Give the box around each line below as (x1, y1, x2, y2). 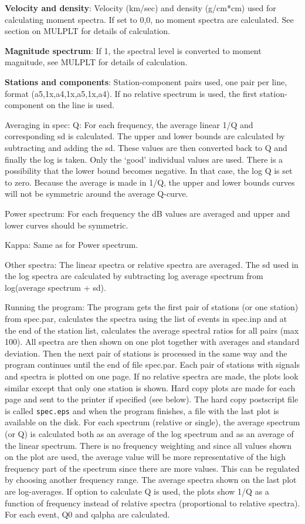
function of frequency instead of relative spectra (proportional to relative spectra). (5, 496, 300, 509)
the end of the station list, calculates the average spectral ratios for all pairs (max (5, 324, 299, 336)
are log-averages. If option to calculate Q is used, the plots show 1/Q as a (5, 485, 269, 498)
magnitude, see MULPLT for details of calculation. (5, 56, 188, 68)
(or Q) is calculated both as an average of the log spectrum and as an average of (5, 428, 294, 440)
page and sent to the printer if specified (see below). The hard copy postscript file (5, 393, 299, 405)
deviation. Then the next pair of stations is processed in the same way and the (5, 347, 287, 359)
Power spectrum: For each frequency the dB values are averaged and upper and (5, 207, 290, 219)
